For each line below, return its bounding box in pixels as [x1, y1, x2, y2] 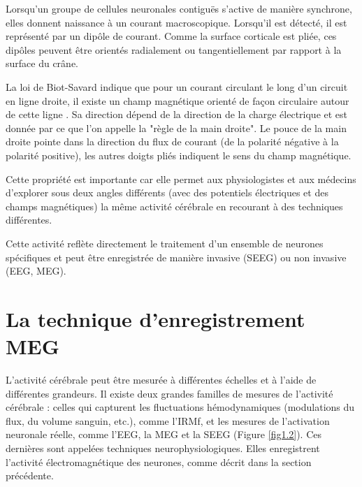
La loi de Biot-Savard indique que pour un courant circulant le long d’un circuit [6, 79, 348, 94]
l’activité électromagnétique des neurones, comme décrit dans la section [6, 454, 312, 469]
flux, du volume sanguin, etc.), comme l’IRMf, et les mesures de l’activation [6, 413, 330, 428]
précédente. [6, 468, 54, 483]
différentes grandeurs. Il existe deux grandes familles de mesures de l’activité [6, 386, 333, 400]
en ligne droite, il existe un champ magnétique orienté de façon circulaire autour [6, 93, 349, 108]
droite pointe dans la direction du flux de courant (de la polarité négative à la [6, 134, 339, 149]
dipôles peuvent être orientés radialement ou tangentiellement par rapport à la [6, 42, 342, 57]
